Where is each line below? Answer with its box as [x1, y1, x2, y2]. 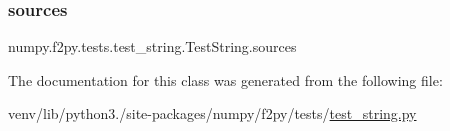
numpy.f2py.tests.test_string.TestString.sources [8, 36, 297, 57]
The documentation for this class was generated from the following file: [8, 69, 443, 90]
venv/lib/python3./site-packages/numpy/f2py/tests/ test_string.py [8, 103, 417, 124]
